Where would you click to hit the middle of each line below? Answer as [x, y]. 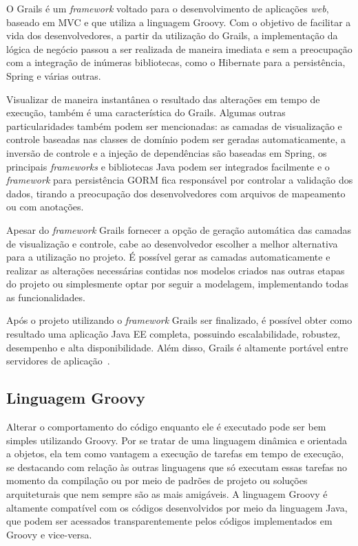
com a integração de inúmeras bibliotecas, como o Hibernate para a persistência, [176, 62]
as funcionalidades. [46, 297]
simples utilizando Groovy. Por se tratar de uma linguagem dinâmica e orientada [177, 440]
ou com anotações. [45, 207]
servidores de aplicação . [58, 361]
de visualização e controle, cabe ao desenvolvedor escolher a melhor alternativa [172, 243]
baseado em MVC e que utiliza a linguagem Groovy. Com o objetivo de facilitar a [179, 22]
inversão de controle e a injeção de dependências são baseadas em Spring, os [167, 152]
